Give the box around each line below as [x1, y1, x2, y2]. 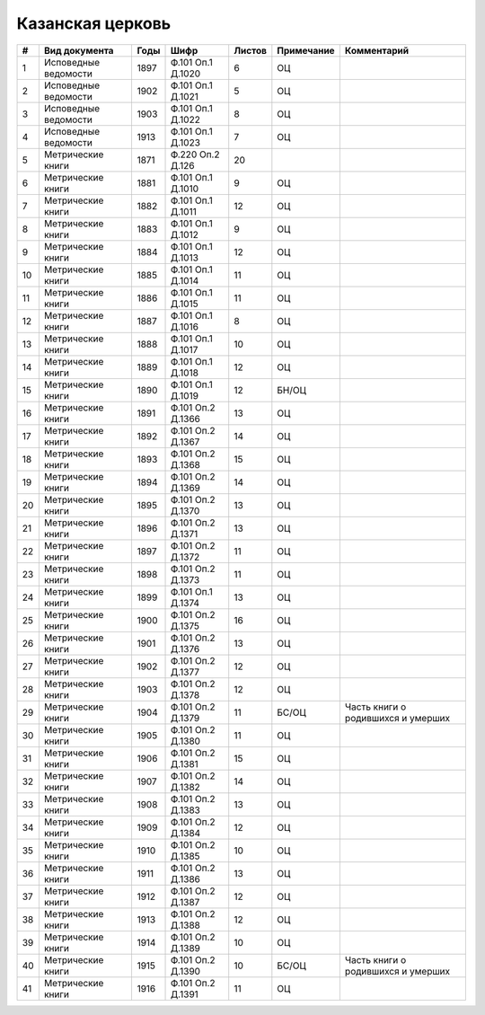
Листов [234, 44, 267, 57]
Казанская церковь [16, 13, 172, 33]
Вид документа [43, 44, 114, 57]
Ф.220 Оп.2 [170, 148, 220, 161]
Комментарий [344, 44, 409, 57]
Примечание [277, 44, 336, 57]
